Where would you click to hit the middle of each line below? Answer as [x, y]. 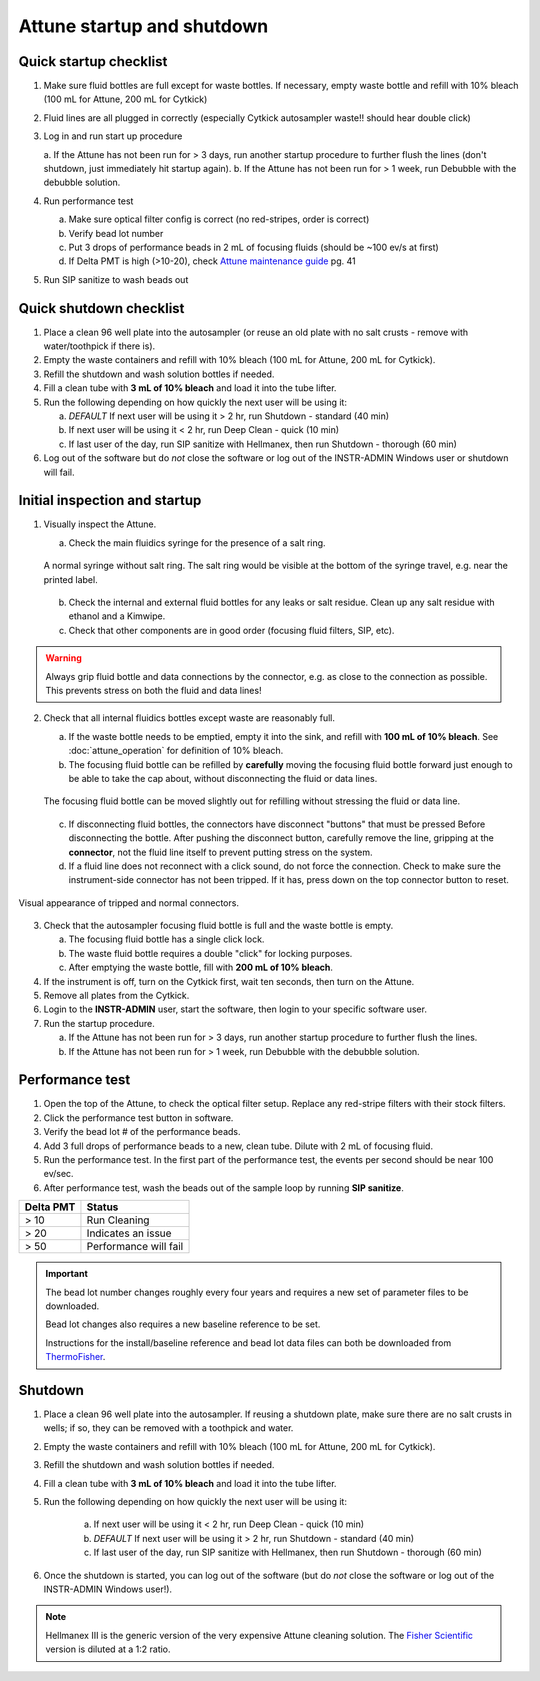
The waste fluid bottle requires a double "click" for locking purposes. [210, 953]
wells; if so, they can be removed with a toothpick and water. [168, 1428]
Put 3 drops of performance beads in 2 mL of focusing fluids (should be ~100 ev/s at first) [253, 247]
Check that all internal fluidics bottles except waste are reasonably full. [189, 718]
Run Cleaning [118, 1220]
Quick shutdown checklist [101, 308]
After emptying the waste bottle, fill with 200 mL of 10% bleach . [201, 967]
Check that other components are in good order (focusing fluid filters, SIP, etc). [231, 630]
